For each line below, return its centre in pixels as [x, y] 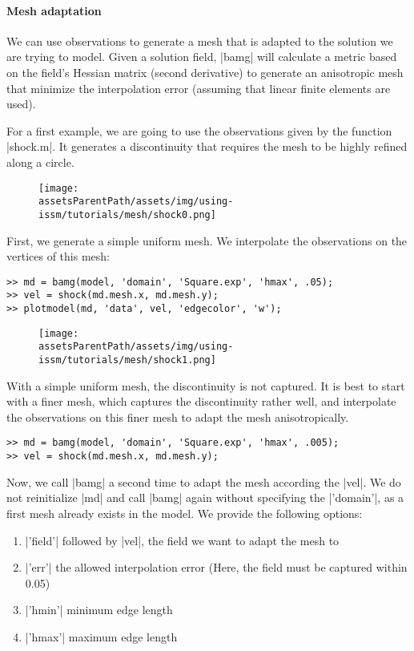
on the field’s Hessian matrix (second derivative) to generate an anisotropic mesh [205, 72]
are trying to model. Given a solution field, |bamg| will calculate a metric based [202, 57]
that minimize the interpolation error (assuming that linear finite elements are [199, 88]
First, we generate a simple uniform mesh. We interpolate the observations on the [207, 240]
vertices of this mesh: [58, 256]
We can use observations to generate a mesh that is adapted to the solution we [200, 40]
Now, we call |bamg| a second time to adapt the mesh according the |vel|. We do [204, 481]
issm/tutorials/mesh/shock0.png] [127, 214]
